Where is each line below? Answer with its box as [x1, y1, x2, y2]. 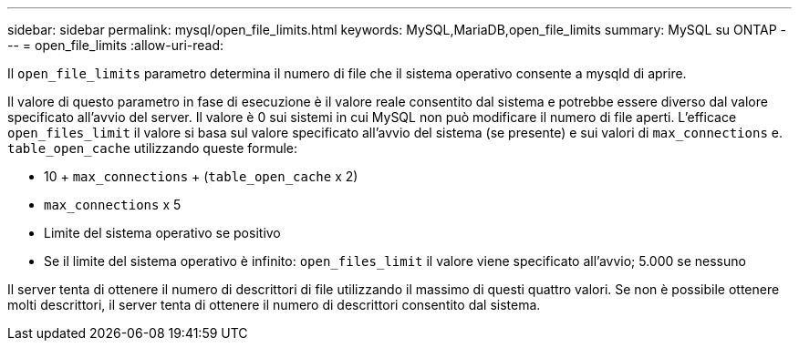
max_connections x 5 [44, 197, 182, 212]
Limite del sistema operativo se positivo [44, 225, 281, 241]
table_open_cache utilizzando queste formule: [7, 140, 298, 156]
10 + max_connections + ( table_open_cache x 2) [44, 169, 358, 184]
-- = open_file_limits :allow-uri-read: [7, 37, 224, 53]
